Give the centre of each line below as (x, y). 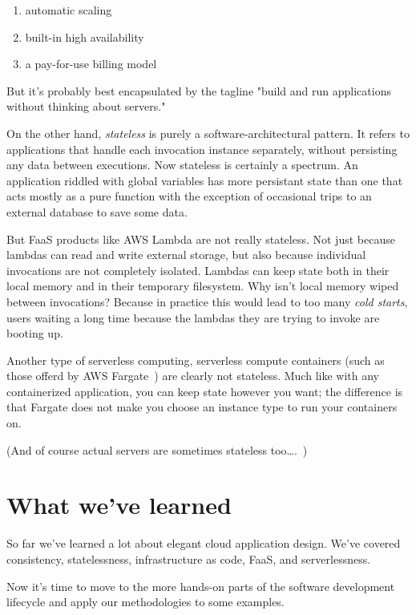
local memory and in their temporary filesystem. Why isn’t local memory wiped (203, 286)
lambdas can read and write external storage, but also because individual (186, 255)
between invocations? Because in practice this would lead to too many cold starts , (207, 301)
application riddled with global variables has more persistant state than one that (205, 180)
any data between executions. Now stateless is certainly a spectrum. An (182, 165)
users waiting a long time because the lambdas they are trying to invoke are (193, 317)
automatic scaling (69, 10)
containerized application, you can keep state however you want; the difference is (205, 391)
